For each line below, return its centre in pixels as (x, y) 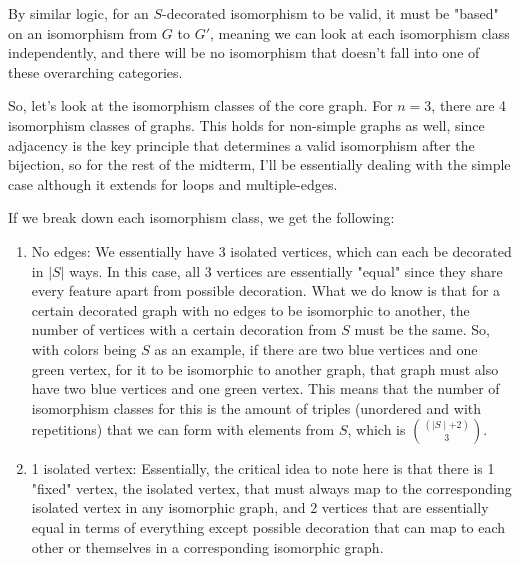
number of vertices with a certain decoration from (184, 329)
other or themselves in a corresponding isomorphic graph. (207, 546)
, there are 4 (469, 105)
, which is (376, 429)
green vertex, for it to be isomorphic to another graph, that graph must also (265, 368)
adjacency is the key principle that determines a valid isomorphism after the (241, 144)
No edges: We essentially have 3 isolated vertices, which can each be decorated (271, 250)
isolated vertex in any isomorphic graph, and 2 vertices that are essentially (260, 507)
